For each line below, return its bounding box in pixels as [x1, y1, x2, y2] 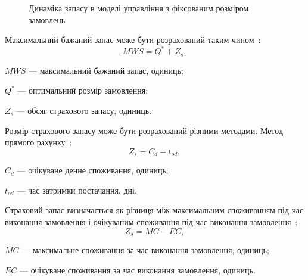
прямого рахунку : [5, 136, 72, 148]
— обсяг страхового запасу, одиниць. [16, 104, 152, 116]
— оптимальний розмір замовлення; [17, 84, 148, 97]
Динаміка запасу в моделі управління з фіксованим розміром [29, 2, 249, 14]
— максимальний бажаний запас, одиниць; [29, 64, 183, 76]
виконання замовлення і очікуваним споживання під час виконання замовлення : [5, 215, 298, 228]
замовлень [29, 13, 66, 26]
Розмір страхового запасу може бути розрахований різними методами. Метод [5, 124, 284, 136]
